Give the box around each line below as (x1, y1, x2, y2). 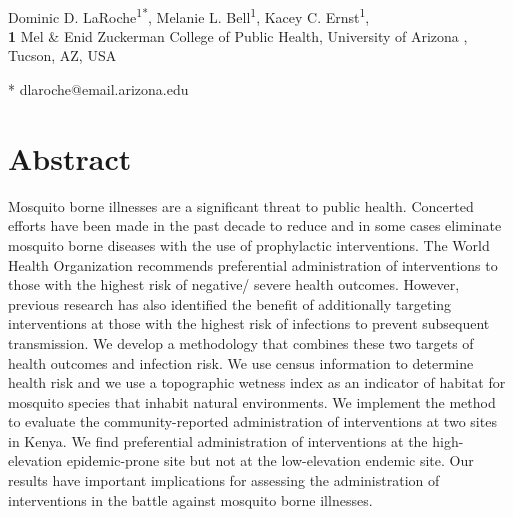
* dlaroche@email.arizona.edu (8, 79, 189, 100)
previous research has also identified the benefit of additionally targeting (8, 293, 452, 314)
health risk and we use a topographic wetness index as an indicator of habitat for (8, 372, 506, 393)
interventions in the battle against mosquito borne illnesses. (8, 489, 373, 510)
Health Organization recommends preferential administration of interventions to (8, 254, 498, 275)
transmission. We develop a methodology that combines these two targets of (8, 332, 474, 353)
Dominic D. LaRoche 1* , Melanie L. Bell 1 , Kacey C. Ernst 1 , (8, 3, 370, 27)
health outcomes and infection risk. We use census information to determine (8, 352, 474, 373)
